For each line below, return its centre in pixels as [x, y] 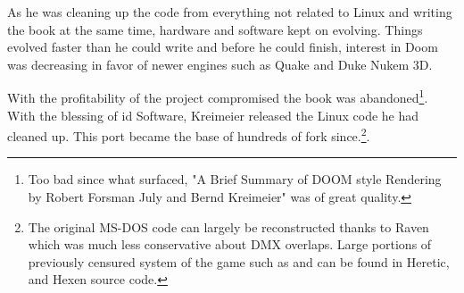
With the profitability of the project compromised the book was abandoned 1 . [218, 96]
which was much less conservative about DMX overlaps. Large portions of [230, 244]
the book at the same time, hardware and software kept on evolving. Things [215, 29]
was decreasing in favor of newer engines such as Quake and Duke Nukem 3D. [220, 64]
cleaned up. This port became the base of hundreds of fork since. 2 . [189, 134]
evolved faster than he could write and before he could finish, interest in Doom [223, 47]
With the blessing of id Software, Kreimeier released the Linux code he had [213, 115]
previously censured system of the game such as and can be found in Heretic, [239, 261]
